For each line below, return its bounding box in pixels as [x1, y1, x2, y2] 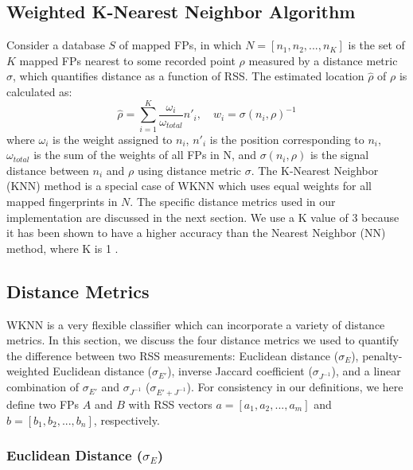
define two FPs [6, 395, 80, 412]
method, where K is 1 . [6, 239, 119, 256]
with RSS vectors [128, 395, 212, 412]
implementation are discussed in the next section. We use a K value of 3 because [6, 208, 399, 225]
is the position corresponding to [209, 130, 364, 147]
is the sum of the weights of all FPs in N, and [33, 146, 257, 163]
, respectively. [93, 411, 160, 428]
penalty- [362, 347, 403, 363]
